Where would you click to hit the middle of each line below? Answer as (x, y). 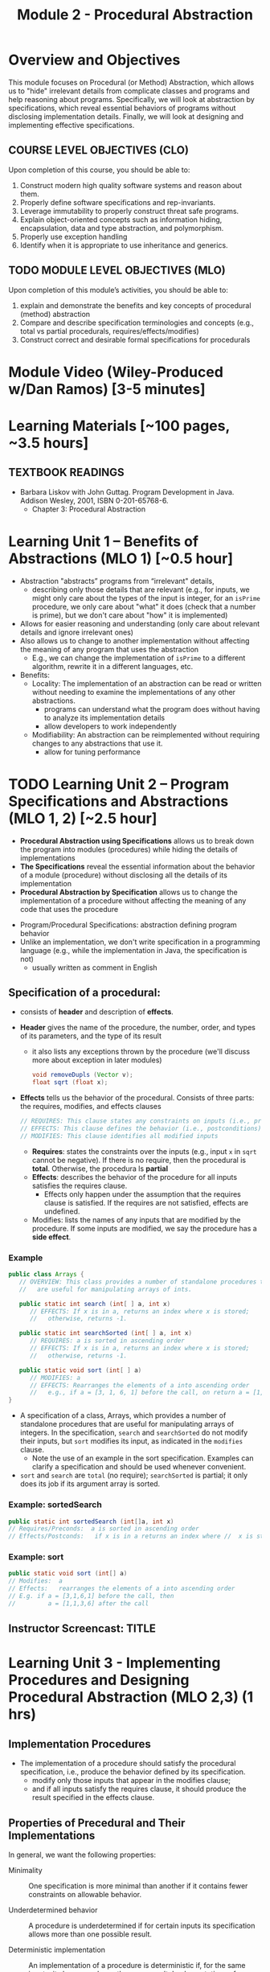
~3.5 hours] (49, 443)
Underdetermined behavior (53, 1910)
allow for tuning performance (92, 752)
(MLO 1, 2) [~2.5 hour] (83, 818)
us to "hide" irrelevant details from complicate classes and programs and (129, 91)
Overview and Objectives (94, 60)
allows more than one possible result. (90, 1934)
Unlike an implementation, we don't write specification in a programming (140, 942)
